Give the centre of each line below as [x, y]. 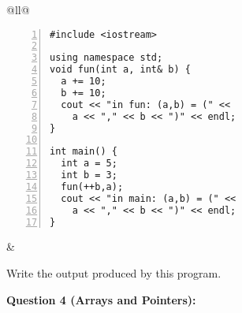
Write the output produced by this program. [114, 273]
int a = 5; [89, 164]
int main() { [84, 152]
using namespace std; [106, 58]
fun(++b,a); [92, 186]
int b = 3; [89, 175]
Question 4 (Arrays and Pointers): [101, 299]
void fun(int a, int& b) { [120, 70]
